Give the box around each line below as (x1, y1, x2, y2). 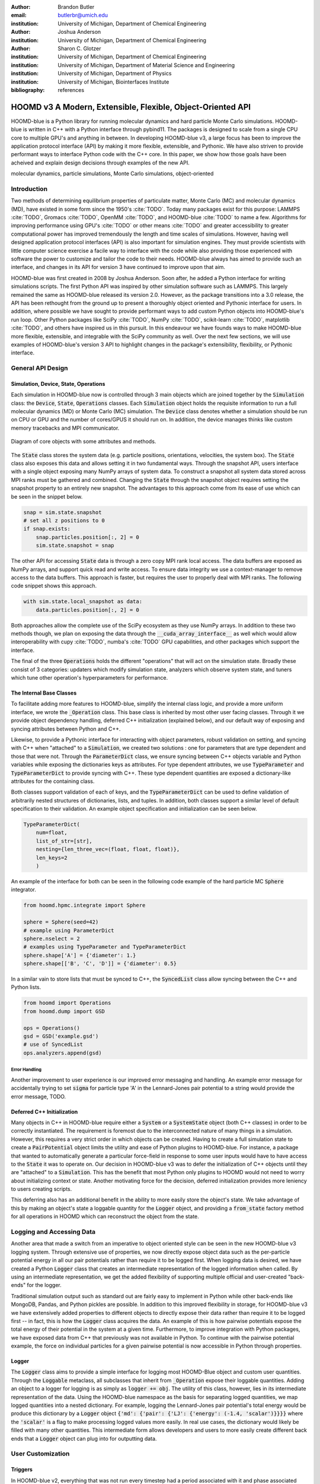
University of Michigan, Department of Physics (57, 70, 172, 77)
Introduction (11, 185, 47, 193)
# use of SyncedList (23, 1041, 83, 1048)
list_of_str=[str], (36, 838, 93, 844)
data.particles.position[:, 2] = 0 (36, 606, 139, 613)
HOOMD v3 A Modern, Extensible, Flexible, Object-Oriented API (11, 102, 251, 112)
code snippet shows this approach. (11, 582, 97, 589)
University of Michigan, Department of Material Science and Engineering (57, 61, 235, 68)
